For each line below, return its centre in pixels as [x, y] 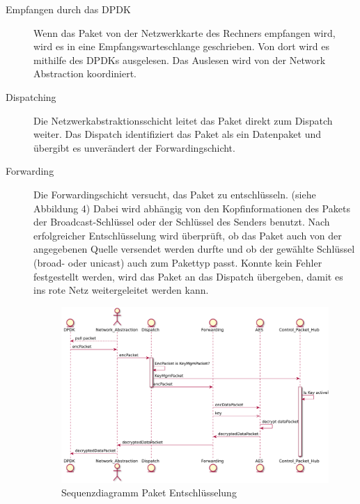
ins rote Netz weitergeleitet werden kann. [121, 290]
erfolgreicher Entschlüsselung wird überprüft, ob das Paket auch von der [188, 235]
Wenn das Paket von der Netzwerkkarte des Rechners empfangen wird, [185, 32]
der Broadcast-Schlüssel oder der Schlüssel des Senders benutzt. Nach [182, 222]
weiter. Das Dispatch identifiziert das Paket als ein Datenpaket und [177, 134]
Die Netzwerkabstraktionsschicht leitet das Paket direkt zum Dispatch [183, 120]
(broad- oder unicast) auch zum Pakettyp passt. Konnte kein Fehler [178, 262]
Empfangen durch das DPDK [68, 9]
